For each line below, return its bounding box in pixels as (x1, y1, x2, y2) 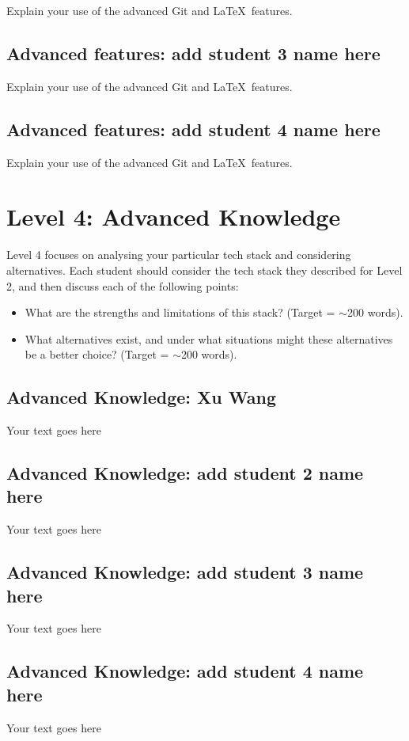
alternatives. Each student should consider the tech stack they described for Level (6, 261, 403, 278)
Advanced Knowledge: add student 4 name (6, 659, 364, 683)
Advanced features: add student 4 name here (6, 116, 381, 141)
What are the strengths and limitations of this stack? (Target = (25, 304, 335, 321)
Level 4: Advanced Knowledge (6, 200, 341, 233)
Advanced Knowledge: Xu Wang (6, 385, 276, 409)
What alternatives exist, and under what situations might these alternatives (25, 330, 393, 347)
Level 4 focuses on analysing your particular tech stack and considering (6, 246, 351, 263)
